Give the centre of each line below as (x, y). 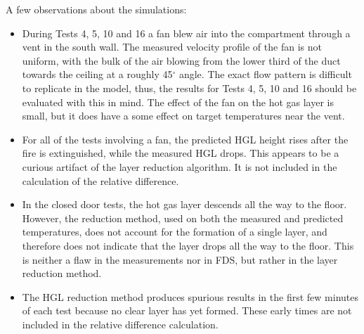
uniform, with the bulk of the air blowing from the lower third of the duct (181, 60)
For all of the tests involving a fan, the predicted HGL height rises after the (185, 139)
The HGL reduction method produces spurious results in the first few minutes (190, 296)
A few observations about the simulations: (96, 9)
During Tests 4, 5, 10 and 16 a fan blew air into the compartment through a (186, 33)
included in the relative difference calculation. (120, 324)
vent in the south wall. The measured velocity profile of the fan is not (172, 47)
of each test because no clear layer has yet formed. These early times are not (187, 310)
